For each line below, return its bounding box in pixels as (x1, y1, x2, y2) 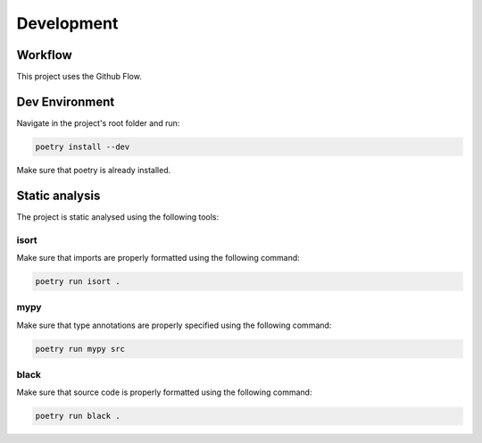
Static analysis (16, 188, 101, 203)
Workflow (16, 47, 73, 63)
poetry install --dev (35, 141, 130, 152)
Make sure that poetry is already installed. (16, 164, 171, 175)
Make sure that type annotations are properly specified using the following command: (16, 320, 332, 330)
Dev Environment (16, 94, 115, 109)
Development (16, 13, 119, 33)
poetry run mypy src (35, 344, 125, 354)
